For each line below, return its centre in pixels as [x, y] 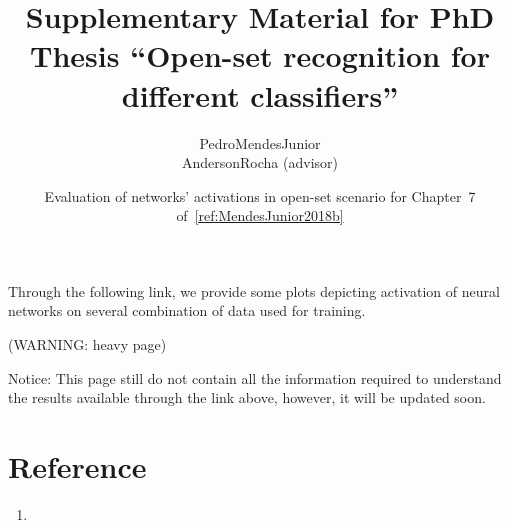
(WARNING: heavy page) [87, 344]
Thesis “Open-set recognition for [260, 55]
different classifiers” [260, 94]
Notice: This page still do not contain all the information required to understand [255, 377]
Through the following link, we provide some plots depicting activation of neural [254, 290]
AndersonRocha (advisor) [260, 162]
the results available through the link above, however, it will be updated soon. [247, 397]
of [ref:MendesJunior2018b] [260, 215]
